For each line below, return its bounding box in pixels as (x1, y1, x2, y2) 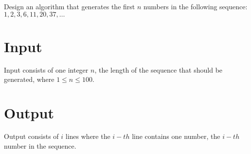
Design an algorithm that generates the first (4, 1, 135, 11)
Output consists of (4, 131, 59, 141)
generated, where (4, 74, 54, 84)
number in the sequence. (4, 140, 76, 151)
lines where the (65, 131, 110, 141)
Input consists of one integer (4, 64, 89, 75)
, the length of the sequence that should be (94, 64, 223, 75)
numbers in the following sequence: (143, 1, 248, 11)
